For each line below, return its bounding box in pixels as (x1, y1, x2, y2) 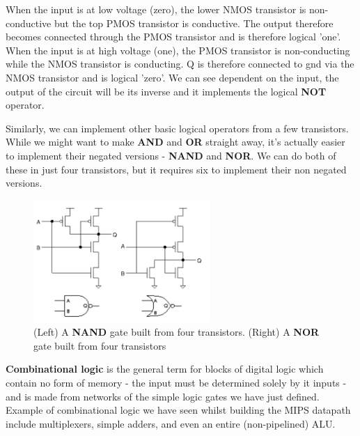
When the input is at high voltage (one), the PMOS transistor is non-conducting (6, 42, 350, 57)
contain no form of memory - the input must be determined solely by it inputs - (6, 375, 347, 389)
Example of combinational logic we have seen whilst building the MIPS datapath (6, 403, 351, 417)
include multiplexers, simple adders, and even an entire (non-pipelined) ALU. (6, 416, 336, 430)
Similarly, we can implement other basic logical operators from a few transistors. (6, 120, 349, 135)
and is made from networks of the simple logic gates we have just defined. (6, 389, 320, 403)
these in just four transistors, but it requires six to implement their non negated (6, 162, 347, 176)
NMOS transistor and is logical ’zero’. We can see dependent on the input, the (6, 70, 339, 84)
